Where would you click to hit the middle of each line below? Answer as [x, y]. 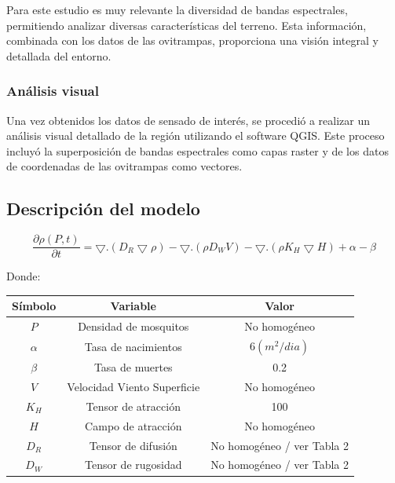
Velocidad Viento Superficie [133, 387]
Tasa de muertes [133, 367]
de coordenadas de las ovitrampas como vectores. [124, 166]
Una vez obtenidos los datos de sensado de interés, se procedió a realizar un [188, 120]
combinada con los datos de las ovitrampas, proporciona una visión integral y [192, 40]
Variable [133, 306]
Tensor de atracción [133, 406]
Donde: [24, 276]
